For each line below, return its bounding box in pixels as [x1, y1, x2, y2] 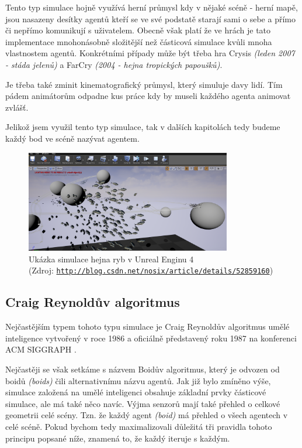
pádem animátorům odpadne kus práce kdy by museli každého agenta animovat [5, 90, 291, 102]
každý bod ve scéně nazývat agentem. [5, 132, 140, 144]
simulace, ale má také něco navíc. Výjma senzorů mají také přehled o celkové [5, 397, 280, 409]
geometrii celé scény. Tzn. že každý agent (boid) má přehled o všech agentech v [5, 409, 288, 421]
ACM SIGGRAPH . [5, 343, 77, 355]
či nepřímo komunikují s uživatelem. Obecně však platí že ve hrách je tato [5, 24, 271, 36]
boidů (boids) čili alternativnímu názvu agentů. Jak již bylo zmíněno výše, [5, 374, 271, 387]
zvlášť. [5, 101, 29, 113]
